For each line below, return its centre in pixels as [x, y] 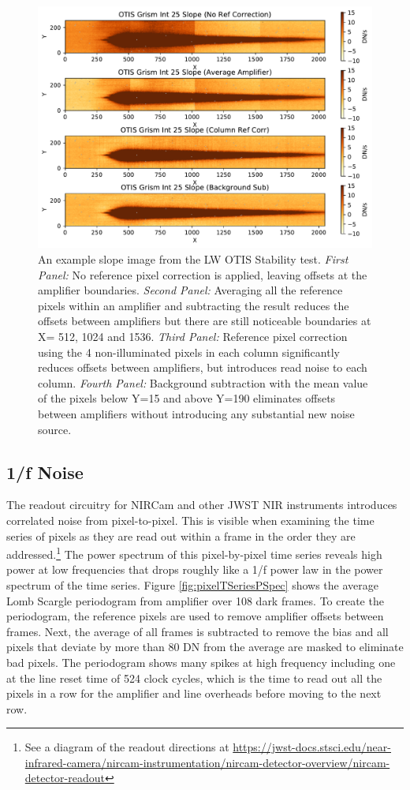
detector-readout [65, 778]
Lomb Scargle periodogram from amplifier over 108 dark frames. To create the [195, 600]
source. [55, 429]
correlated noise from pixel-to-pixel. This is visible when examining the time [190, 520]
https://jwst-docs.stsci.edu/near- [312, 747]
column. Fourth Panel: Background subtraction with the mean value [203, 382]
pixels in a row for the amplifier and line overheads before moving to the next [194, 693]
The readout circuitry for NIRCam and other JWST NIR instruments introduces [202, 505]
